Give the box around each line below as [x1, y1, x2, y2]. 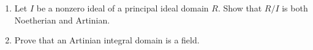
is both [282, 2, 308, 14]
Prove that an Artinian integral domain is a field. [14, 34, 200, 46]
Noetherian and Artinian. [14, 13, 110, 26]
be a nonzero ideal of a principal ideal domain [36, 2, 209, 14]
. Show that [217, 2, 262, 14]
